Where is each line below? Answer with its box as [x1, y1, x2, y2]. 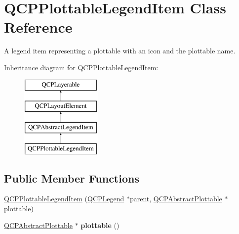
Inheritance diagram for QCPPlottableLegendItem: [4, 62, 159, 72]
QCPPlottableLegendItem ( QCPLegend [4, 193, 124, 204]
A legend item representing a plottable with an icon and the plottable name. [4, 46, 236, 56]
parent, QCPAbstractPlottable [129, 193, 222, 204]
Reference [4, 17, 73, 37]
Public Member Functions [4, 170, 139, 186]
